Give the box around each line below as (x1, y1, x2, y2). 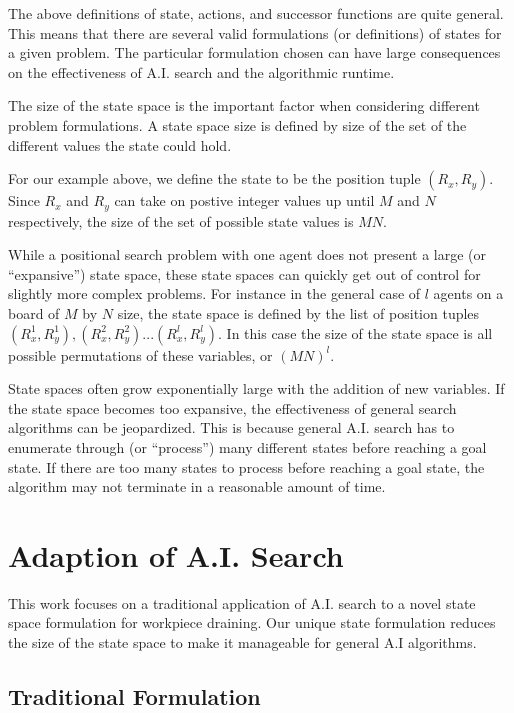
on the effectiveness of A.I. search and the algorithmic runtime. (8, 61, 395, 82)
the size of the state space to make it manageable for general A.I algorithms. (8, 632, 477, 653)
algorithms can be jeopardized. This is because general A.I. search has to (8, 417, 455, 438)
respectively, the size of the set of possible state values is (8, 210, 354, 231)
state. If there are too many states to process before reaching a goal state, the (8, 456, 485, 477)
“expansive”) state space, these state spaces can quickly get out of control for (8, 263, 481, 284)
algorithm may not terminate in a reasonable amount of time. (8, 476, 386, 497)
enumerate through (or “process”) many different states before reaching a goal (8, 436, 487, 457)
